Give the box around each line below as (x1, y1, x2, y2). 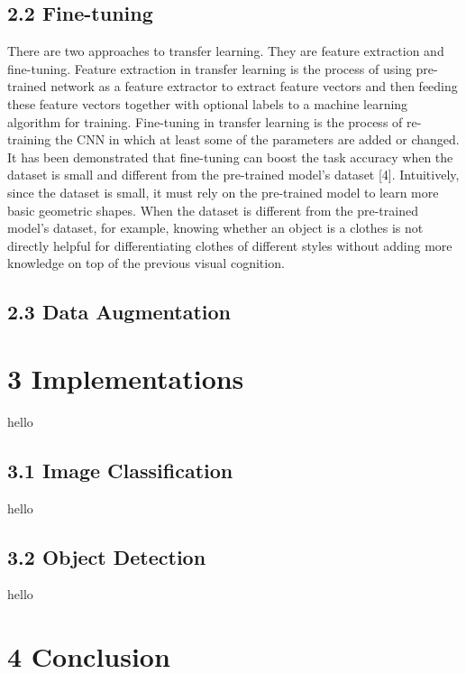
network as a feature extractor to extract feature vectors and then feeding (50, 77, 458, 96)
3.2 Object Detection (7, 542, 206, 570)
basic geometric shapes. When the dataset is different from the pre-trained (7, 200, 418, 219)
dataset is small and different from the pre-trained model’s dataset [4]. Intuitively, (7, 165, 460, 184)
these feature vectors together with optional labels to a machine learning (7, 94, 408, 113)
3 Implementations (7, 359, 244, 396)
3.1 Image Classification (7, 456, 233, 484)
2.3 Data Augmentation (7, 298, 232, 326)
